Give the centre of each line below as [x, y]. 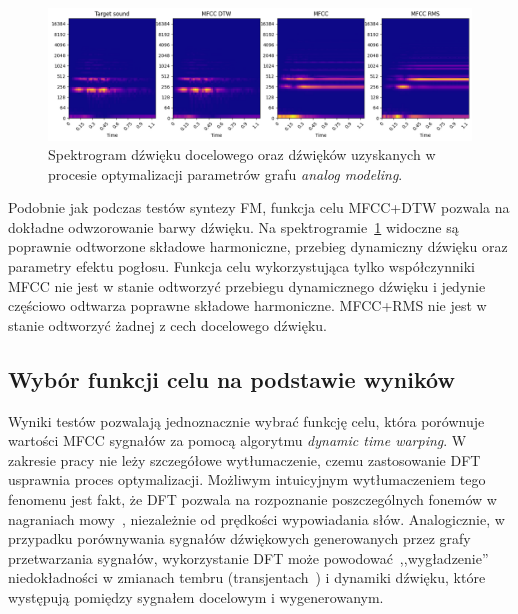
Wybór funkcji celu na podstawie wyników [231, 378]
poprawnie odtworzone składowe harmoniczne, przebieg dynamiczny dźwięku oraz [258, 246]
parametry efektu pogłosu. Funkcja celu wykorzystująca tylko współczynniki [241, 266]
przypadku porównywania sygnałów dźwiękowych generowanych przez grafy [239, 538]
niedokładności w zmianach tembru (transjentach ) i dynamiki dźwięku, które [247, 577]
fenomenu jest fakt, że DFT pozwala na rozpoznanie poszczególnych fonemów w [252, 499]
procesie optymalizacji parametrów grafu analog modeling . [225, 173]
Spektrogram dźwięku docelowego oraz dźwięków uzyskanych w [242, 154]
